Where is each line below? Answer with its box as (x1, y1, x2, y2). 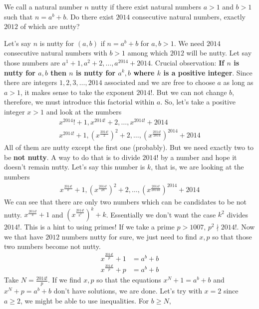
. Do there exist (66, 11, 114, 21)
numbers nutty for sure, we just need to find (61, 231, 197, 241)
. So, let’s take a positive (160, 96, 236, 107)
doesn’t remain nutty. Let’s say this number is (4, 161, 145, 172)
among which (127, 47, 168, 58)
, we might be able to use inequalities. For (20, 295, 149, 305)
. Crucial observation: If (151, 57, 225, 67)
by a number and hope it (161, 151, 237, 162)
